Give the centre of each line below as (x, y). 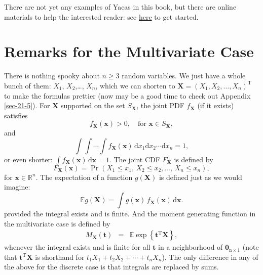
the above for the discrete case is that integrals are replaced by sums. (111, 267)
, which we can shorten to (135, 85)
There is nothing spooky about (52, 76)
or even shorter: (28, 159)
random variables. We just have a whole (184, 76)
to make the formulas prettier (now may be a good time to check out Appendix (127, 95)
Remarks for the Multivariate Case (129, 51)
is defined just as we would (200, 177)
